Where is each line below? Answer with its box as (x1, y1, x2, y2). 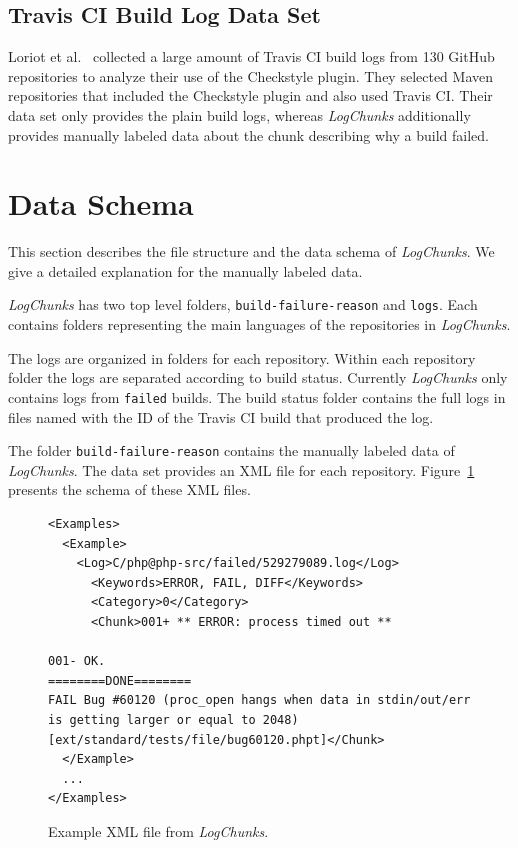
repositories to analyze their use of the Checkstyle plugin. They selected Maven (8, 65, 494, 86)
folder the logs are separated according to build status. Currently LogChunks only (8, 367, 508, 388)
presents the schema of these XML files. (8, 479, 251, 500)
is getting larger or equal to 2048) (48, 712, 299, 727)
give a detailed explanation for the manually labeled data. (8, 260, 363, 281)
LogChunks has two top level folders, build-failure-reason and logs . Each (8, 294, 478, 315)
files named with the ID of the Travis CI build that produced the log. (8, 406, 434, 427)
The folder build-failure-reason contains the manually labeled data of (8, 440, 455, 461)
